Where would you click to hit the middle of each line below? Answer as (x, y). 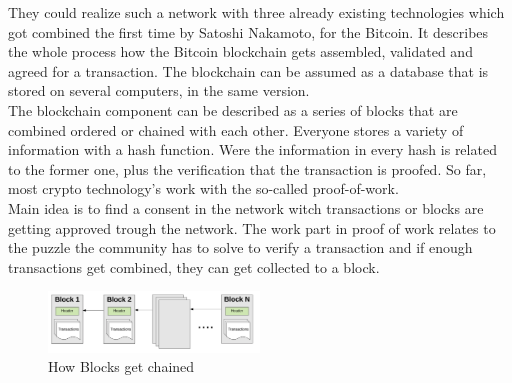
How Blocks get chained (121, 366)
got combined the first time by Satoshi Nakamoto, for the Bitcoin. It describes (248, 31)
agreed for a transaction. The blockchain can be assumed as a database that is (248, 70)
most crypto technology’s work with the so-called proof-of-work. (203, 188)
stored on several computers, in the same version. (159, 90)
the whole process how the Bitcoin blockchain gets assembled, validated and (240, 51)
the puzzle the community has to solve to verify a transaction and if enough (240, 247)
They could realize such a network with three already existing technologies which (256, 12)
